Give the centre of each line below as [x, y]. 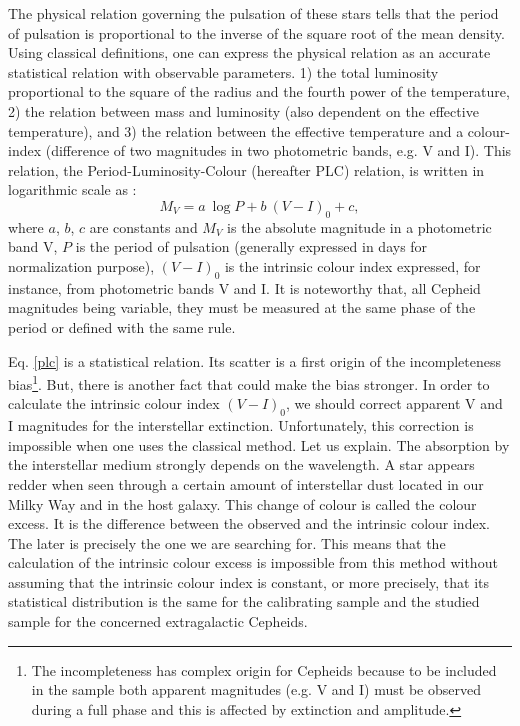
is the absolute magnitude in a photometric [359, 226]
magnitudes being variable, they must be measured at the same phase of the [242, 307]
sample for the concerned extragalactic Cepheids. [158, 621]
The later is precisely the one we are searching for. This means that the [227, 542]
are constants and [143, 226]
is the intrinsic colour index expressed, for [352, 265]
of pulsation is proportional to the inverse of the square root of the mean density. [256, 32]
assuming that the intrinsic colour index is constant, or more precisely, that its [249, 581]
